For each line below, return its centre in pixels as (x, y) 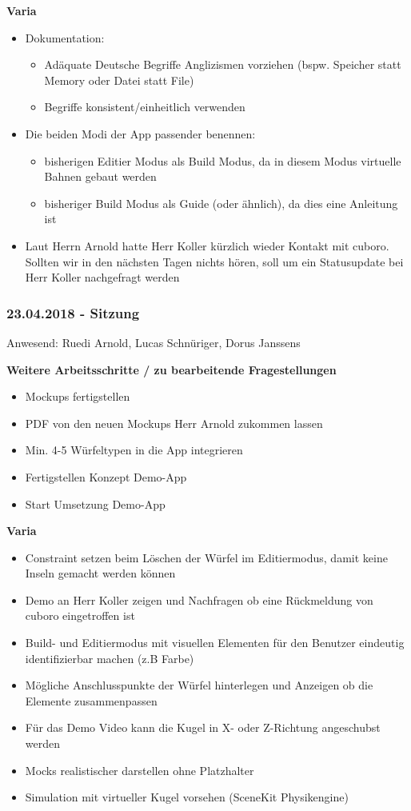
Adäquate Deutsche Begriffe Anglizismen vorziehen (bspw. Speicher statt (223, 64)
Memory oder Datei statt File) (119, 80)
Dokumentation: (65, 37)
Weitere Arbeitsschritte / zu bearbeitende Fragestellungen (172, 369)
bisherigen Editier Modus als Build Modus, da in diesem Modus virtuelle (223, 160)
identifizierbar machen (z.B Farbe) (110, 658)
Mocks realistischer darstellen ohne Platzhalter (140, 770)
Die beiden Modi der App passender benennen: (140, 133)
